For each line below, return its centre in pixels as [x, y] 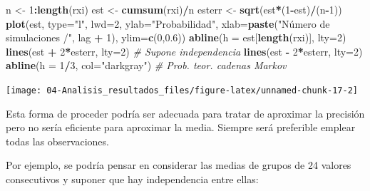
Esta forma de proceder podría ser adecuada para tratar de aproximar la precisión [185, 113]
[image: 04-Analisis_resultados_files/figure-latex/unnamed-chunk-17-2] [182, 90]
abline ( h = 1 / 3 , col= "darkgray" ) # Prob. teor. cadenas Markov [146, 65]
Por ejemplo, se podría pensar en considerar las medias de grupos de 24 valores [179, 165]
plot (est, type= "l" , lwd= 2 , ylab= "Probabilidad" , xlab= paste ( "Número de [168, 23]
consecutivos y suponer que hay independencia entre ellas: [132, 179]
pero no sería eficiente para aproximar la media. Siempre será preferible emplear [181, 127]
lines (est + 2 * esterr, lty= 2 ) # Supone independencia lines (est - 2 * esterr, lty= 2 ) [184, 51]
